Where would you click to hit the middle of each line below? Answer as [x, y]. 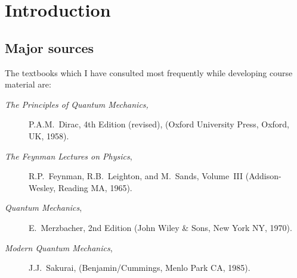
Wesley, [42, 187]
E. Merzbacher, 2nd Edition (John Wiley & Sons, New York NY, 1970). [160, 227]
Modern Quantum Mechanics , [59, 247]
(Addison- [263, 176]
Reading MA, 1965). [95, 187]
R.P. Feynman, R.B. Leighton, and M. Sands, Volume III [136, 176]
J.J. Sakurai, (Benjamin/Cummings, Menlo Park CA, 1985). [140, 268]
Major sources [49, 47]
